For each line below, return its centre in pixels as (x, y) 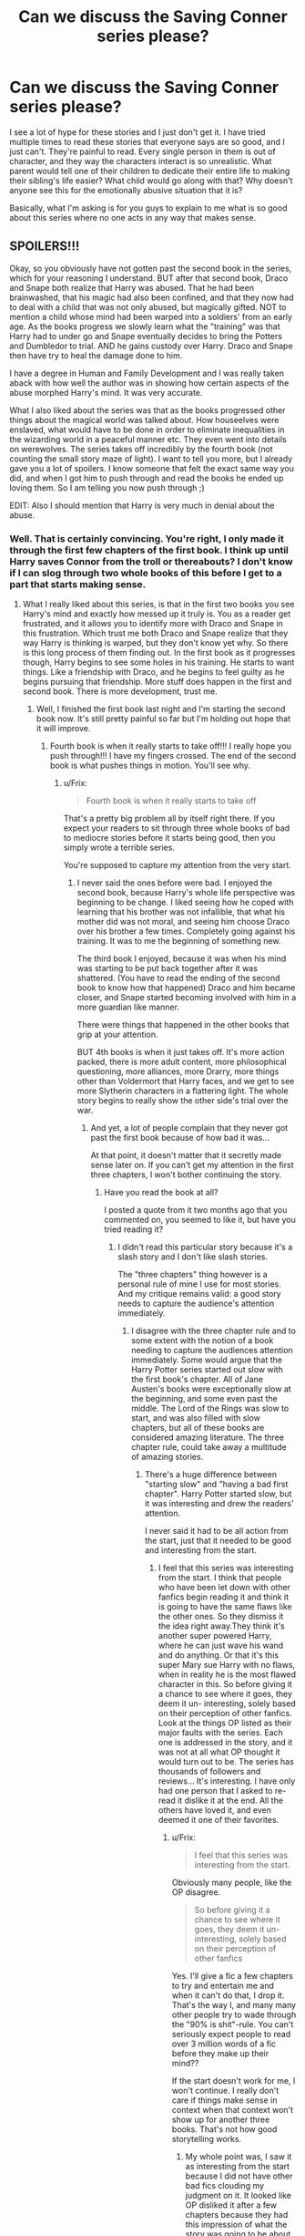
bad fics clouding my (225, 2186)
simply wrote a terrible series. (119, 848)
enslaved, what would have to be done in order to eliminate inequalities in (147, 430)
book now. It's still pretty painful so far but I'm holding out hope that (163, 719)
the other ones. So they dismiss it (221, 1617)
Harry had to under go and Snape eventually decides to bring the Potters (146, 336)
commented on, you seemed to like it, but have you (200, 1220)
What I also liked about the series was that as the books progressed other (147, 410)
